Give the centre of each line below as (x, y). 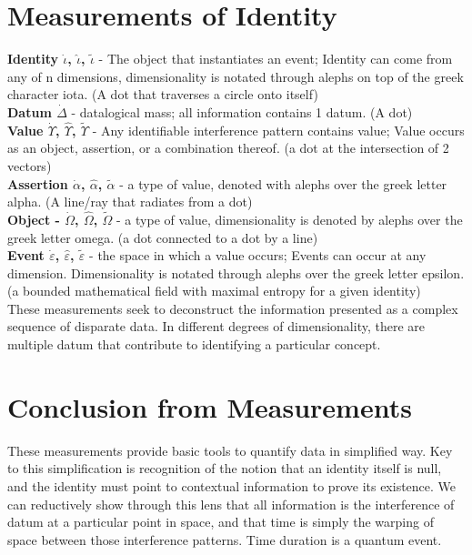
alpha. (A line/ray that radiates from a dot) (130, 202)
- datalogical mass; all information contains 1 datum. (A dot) (242, 111)
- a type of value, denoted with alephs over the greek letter (283, 183)
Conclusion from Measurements (210, 406)
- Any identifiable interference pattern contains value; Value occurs (278, 130)
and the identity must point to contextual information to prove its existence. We (232, 485)
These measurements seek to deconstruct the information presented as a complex (233, 308)
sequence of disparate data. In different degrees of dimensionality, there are (216, 326)
